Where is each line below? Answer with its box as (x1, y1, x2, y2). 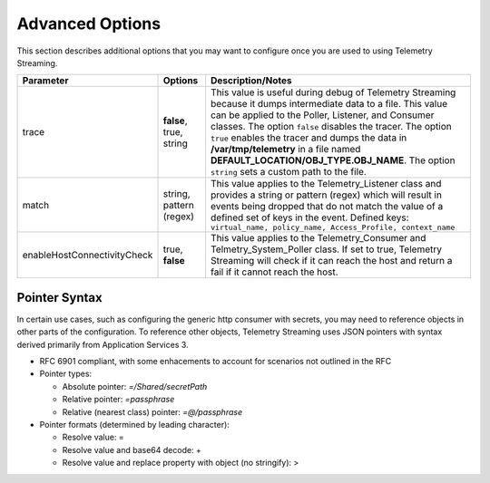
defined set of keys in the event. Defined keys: (210, 211, 409, 224)
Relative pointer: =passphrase (62, 394, 175, 405)
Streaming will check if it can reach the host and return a (210, 255, 453, 267)
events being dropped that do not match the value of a (210, 200, 444, 213)
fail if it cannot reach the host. (210, 266, 339, 278)
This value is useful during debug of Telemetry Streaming (210, 86, 456, 99)
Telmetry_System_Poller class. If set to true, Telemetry (210, 243, 442, 256)
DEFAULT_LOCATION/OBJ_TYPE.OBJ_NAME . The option (210, 154, 456, 167)
